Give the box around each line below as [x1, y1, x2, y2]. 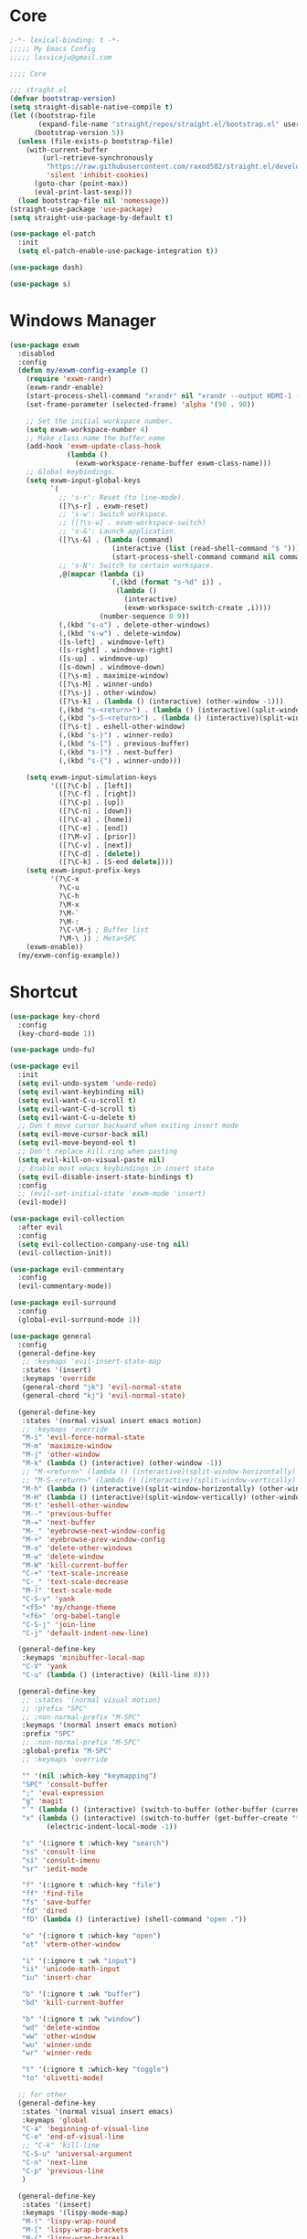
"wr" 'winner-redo [21, 2048, 92, 2058]
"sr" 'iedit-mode [21, 1864, 89, 1874]
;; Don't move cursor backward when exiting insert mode [17, 1121, 239, 1131]
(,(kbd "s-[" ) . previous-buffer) [58, 739, 190, 748]
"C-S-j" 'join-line [21, 1620, 96, 1629]
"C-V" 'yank [21, 1662, 68, 1672]
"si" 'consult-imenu [21, 1855, 101, 1864]
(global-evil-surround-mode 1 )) [17, 1315, 142, 1325]
